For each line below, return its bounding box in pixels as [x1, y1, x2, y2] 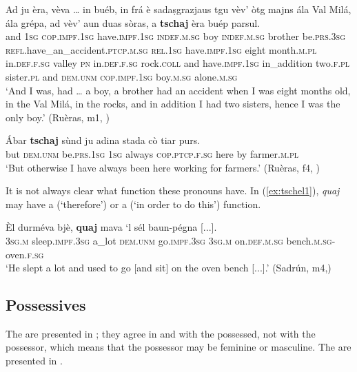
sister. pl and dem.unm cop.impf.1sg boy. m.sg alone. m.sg [6, 69, 238, 83]
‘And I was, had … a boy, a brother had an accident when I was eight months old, [6, 83, 351, 97]
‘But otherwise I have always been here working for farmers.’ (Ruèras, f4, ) [6, 160, 320, 174]
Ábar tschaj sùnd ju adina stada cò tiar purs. [6, 133, 201, 147]
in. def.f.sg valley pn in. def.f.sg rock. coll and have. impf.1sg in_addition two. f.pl [6, 56, 350, 70]
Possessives [6, 294, 86, 316]
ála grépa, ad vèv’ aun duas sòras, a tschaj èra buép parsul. [6, 15, 261, 30]
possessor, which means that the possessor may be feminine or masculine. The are [6, 340, 351, 354]
